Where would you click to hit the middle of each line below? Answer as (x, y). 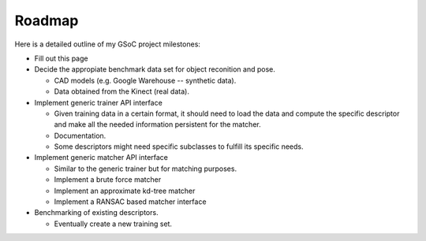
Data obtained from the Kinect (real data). (121, 91)
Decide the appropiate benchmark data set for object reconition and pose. (155, 69)
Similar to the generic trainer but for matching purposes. (145, 169)
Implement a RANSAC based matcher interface (130, 202)
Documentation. (80, 135)
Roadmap (47, 20)
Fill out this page (61, 58)
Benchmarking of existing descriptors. (96, 213)
